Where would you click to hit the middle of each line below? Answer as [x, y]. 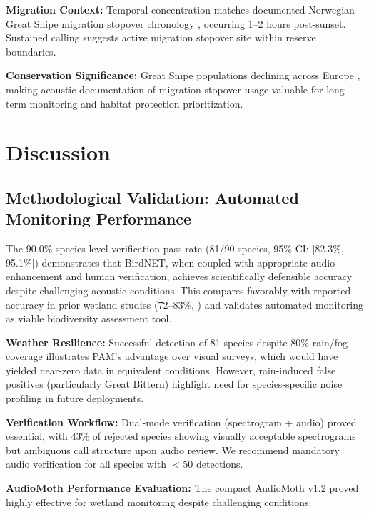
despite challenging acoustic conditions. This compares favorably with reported [178, 290]
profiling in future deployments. [75, 398]
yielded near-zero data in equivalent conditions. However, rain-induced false [171, 370]
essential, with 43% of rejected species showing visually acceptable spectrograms [181, 436]
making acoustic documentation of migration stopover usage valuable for [165, 89]
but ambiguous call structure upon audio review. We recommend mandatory [173, 449]
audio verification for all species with [86, 464]
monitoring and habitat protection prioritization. [136, 103]
